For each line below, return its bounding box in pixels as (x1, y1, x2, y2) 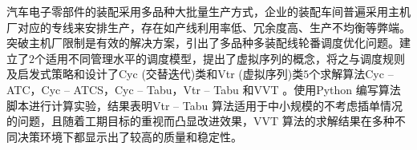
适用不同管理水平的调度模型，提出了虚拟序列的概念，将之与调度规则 (45, 49, 405, 66)
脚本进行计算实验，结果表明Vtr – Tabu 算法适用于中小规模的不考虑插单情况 (6, 97, 403, 113)
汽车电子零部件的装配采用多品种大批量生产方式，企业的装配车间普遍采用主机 (6, 3, 411, 19)
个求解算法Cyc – (309, 65, 394, 82)
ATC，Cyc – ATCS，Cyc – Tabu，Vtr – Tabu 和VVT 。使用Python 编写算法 (6, 81, 401, 97)
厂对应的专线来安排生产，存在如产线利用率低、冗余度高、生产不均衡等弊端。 (6, 18, 411, 35)
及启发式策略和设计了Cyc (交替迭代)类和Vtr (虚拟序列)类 (6, 65, 304, 82)
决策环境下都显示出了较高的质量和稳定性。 (17, 128, 242, 144)
